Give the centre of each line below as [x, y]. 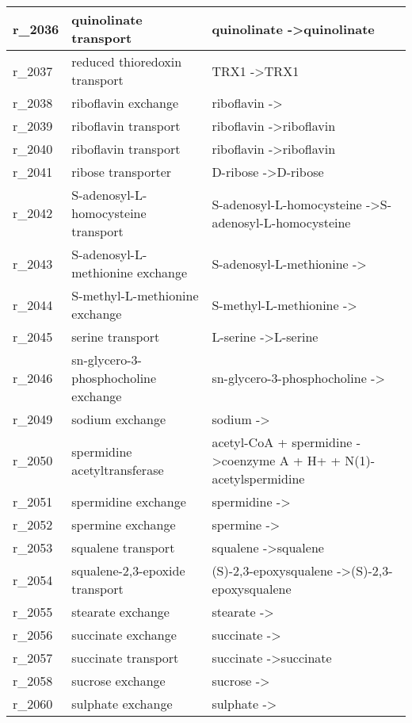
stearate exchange [120, 612]
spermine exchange [124, 524]
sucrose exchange [118, 681]
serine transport [116, 337]
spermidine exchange [129, 501]
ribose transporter [122, 172]
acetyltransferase [118, 469]
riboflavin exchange [125, 103]
